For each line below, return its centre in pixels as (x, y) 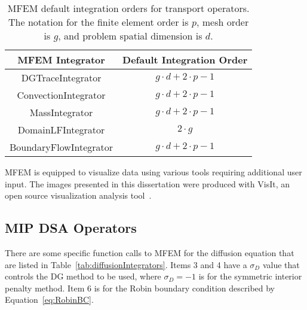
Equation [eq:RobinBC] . (49, 300)
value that (281, 264)
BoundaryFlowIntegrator (62, 147)
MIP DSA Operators (71, 228)
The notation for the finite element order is (99, 22)
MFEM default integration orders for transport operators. (128, 8)
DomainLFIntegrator (61, 130)
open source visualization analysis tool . (78, 195)
